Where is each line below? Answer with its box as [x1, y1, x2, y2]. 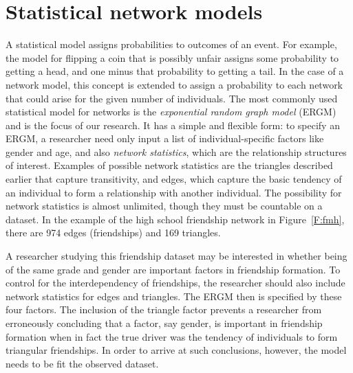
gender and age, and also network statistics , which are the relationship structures [6, 144, 347, 159]
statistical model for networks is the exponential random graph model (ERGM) [6, 104, 336, 119]
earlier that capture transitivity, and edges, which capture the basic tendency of [6, 172, 342, 186]
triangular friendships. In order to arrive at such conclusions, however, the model [6, 343, 347, 357]
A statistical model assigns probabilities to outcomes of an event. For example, [6, 37, 337, 52]
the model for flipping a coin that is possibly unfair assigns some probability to [6, 50, 339, 65]
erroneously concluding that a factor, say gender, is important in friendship [6, 316, 323, 330]
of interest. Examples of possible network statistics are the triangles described [6, 158, 333, 172]
